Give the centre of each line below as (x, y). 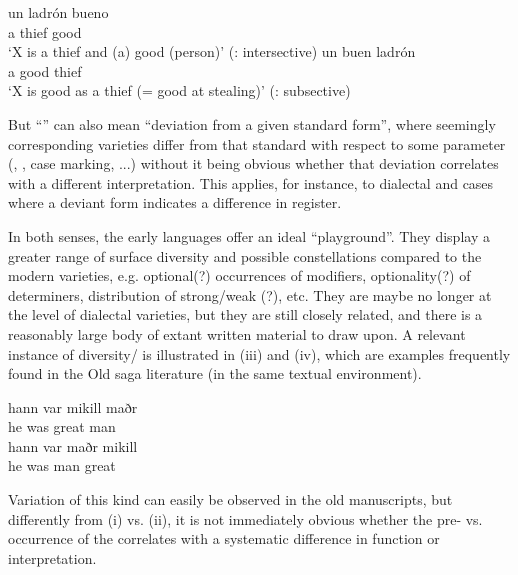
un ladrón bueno (58, 12)
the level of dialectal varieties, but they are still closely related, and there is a (245, 314)
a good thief (45, 70)
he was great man (62, 426)
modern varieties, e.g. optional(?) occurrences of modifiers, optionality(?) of (239, 275)
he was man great (62, 465)
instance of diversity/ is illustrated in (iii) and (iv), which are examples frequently (259, 353)
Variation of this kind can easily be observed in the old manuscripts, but (230, 499)
